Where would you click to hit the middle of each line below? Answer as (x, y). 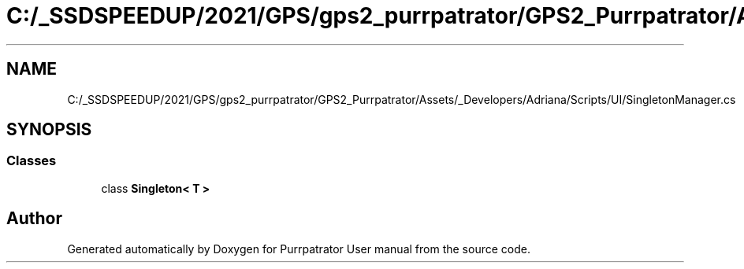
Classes (32, 161)
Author (34, 219)
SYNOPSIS (49, 130)
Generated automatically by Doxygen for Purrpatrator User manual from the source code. (299, 249)
